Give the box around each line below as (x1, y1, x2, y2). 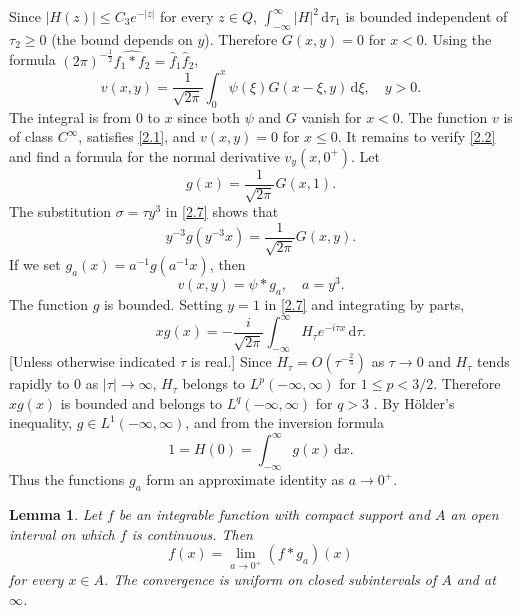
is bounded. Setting (103, 294, 223, 315)
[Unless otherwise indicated (9, 351, 176, 372)
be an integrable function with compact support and (118, 503, 431, 524)
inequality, (9, 412, 73, 433)
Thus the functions (9, 469, 125, 490)
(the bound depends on (51, 28, 193, 49)
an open (450, 503, 499, 524)
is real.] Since (190, 351, 272, 372)
